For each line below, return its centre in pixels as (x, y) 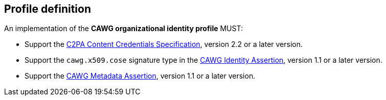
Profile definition (48, 9)
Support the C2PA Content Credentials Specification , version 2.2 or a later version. (164, 44)
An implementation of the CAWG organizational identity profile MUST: (123, 29)
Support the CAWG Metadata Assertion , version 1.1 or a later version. (140, 76)
